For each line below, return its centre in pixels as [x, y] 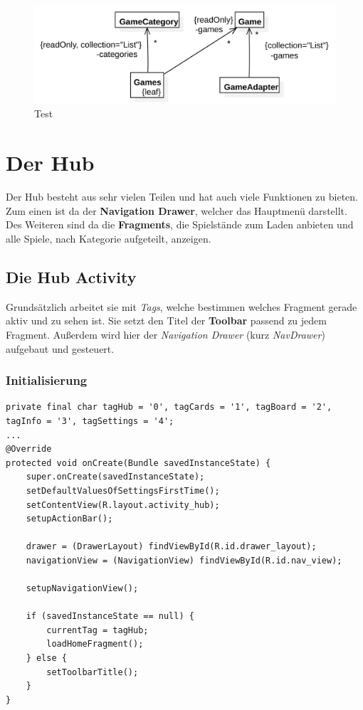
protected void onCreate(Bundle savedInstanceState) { [138, 463]
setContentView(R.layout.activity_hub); [123, 505]
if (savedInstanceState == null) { [110, 616]
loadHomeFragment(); [95, 644]
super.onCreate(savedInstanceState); [115, 477]
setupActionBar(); [69, 519]
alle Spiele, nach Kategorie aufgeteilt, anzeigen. [109, 238]
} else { [46, 658]
